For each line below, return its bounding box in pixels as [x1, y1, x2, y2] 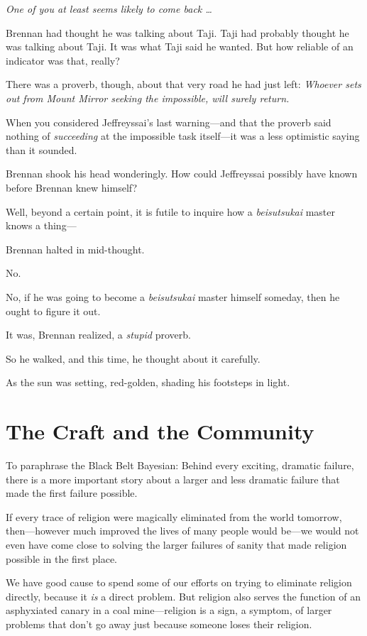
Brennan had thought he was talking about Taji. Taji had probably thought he [6, 25, 349, 40]
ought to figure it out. [6, 303, 101, 318]
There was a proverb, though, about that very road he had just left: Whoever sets [6, 77, 361, 92]
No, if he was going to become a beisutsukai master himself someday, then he [6, 289, 340, 304]
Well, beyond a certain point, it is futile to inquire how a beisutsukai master [6, 204, 336, 219]
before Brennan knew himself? [6, 180, 138, 194]
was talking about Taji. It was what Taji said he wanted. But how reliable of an [6, 39, 354, 54]
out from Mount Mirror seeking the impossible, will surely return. [6, 90, 290, 105]
